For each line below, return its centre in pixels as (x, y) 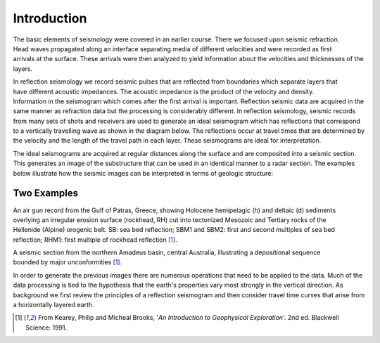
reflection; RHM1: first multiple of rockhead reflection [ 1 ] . (95, 240)
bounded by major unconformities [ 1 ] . (68, 262)
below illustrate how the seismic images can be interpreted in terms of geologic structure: (143, 173)
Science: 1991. (46, 328)
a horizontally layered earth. (53, 305)
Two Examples (46, 193)
